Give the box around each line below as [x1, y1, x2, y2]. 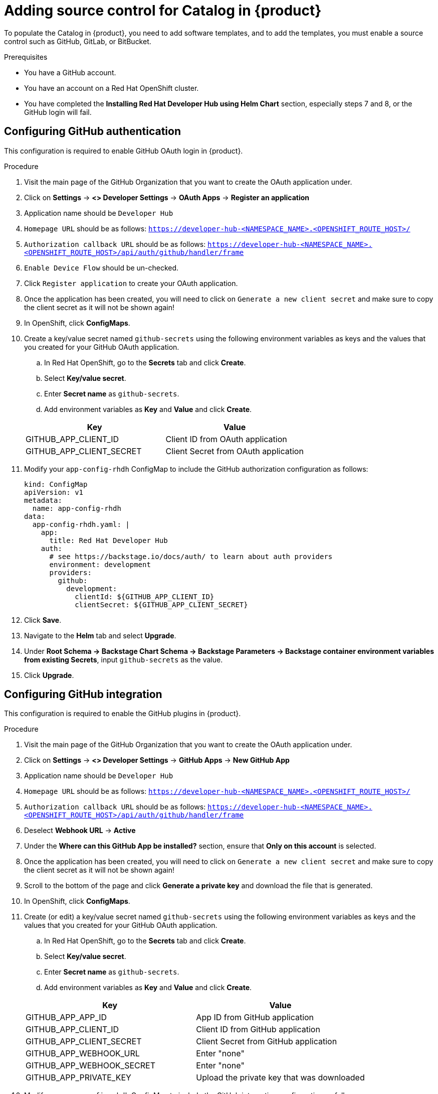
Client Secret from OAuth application [165, 446, 304, 456]
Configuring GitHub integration [4, 688, 162, 701]
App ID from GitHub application [196, 1012, 314, 1023]
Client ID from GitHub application [196, 1024, 320, 1035]
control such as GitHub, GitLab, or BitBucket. [4, 37, 151, 46]
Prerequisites [4, 52, 48, 61]
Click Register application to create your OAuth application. [24, 279, 238, 288]
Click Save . [24, 615, 62, 624]
